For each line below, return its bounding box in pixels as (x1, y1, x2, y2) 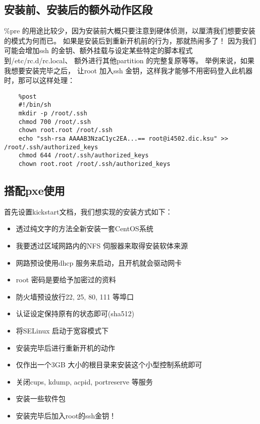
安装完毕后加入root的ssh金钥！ (16, 410, 116, 420)
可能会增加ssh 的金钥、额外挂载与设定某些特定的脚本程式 (4, 45, 193, 56)
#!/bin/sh (18, 101, 51, 109)
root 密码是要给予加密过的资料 (16, 274, 116, 285)
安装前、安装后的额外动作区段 (4, 2, 152, 17)
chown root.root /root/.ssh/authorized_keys (18, 160, 171, 168)
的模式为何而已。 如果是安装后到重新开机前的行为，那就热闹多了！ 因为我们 (4, 35, 256, 46)
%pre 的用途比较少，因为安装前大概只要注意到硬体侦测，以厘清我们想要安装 (4, 25, 255, 36)
